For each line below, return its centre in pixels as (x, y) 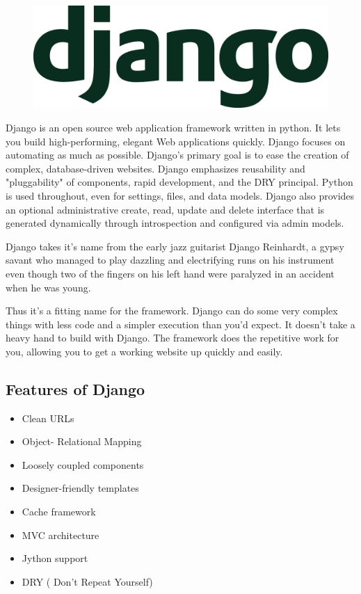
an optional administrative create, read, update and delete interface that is (165, 209)
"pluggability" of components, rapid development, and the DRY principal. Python (179, 182)
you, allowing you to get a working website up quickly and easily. (144, 351)
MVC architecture (61, 535)
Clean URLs (48, 418)
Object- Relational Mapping (82, 441)
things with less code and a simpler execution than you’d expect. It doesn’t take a (180, 324)
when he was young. (48, 287)
